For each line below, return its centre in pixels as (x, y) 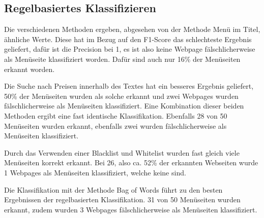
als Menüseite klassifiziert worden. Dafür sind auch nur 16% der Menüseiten (122, 59)
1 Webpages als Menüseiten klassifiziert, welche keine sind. (95, 172)
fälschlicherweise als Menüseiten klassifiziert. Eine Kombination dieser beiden (124, 106)
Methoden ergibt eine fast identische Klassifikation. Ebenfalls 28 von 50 (116, 115)
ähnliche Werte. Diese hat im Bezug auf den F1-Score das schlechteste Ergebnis (128, 39)
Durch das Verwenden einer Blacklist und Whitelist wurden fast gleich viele (122, 152)
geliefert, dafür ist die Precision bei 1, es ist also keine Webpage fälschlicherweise (130, 49)
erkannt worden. (30, 69)
